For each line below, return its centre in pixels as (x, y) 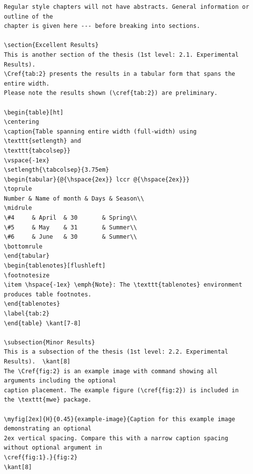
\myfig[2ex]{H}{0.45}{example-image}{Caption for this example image (120, 419)
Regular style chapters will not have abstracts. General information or (127, 7)
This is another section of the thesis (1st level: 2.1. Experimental (121, 55)
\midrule (18, 208)
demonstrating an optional (48, 429)
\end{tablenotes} (32, 304)
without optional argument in (53, 448)
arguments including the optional (60, 381)
